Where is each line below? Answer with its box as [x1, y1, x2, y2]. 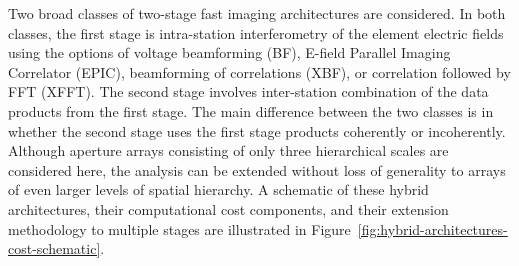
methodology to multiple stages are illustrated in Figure [8, 218, 351, 239]
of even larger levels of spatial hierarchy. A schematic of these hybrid [8, 179, 429, 200]
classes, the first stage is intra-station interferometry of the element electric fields [8, 22, 504, 43]
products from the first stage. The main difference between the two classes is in [8, 100, 494, 121]
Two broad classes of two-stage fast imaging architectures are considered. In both [8, 3, 506, 23]
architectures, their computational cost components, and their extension [8, 198, 449, 219]
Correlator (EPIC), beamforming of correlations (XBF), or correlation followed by [8, 61, 511, 82]
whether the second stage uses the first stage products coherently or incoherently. [8, 120, 506, 141]
